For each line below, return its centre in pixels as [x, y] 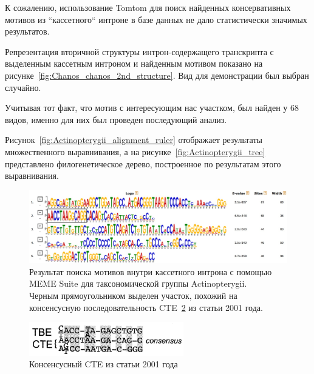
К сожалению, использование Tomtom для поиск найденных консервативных [148, 7]
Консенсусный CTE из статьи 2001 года [104, 364]
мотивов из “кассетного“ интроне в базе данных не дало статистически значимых [156, 19]
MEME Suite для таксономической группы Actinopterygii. [138, 283]
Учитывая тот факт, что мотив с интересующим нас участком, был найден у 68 [152, 108]
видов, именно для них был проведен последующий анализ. [116, 119]
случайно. [23, 87]
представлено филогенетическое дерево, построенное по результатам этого [143, 163]
